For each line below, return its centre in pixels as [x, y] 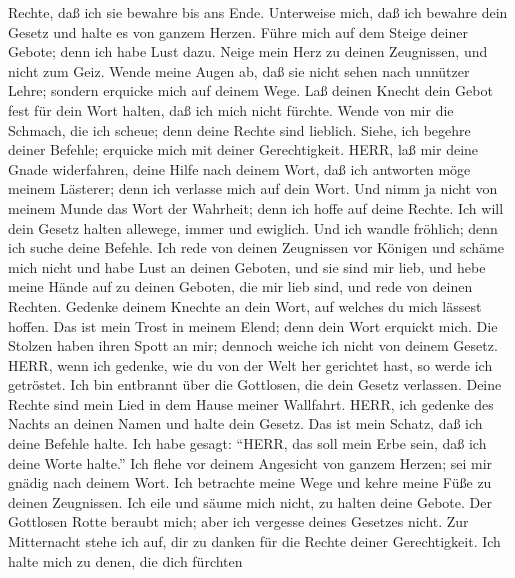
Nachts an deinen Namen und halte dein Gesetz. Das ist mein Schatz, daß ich [245, 423]
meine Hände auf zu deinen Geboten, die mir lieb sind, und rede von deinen [240, 286]
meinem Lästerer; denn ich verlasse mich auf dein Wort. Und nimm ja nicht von [253, 188]
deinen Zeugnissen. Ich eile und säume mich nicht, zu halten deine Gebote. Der [250, 501]
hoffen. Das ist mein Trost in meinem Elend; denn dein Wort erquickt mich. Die [253, 325]
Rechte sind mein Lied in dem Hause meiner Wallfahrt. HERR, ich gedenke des [251, 403]
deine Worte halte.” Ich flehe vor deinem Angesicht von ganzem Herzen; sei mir [250, 462]
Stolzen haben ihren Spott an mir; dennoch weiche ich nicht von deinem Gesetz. [253, 345]
